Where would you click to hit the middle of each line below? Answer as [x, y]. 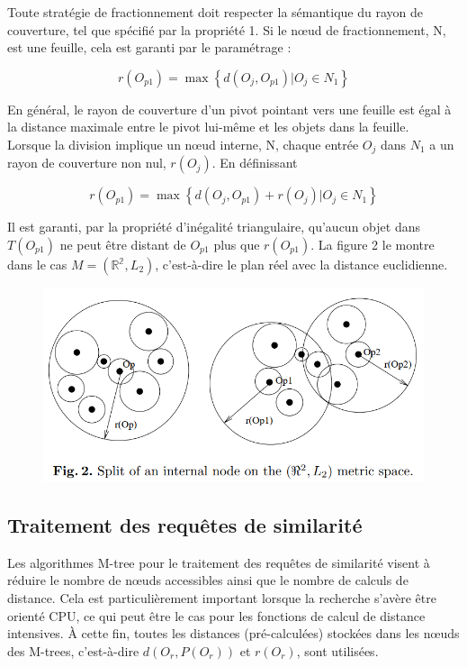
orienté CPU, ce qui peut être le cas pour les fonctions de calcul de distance [216, 615]
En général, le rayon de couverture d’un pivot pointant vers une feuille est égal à [229, 109]
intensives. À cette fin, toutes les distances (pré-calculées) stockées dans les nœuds [233, 633]
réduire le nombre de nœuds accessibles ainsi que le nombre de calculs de [208, 580]
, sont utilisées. [337, 650]
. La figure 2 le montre [373, 245]
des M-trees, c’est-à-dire [73, 650]
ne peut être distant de [123, 245]
